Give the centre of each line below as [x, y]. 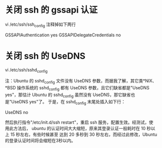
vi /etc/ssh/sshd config [26, 70]
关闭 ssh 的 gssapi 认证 [51, 10]
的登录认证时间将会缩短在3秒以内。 [40, 140]
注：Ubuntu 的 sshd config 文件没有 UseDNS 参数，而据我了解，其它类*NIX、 [81, 82]
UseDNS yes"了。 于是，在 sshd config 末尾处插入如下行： [68, 102]
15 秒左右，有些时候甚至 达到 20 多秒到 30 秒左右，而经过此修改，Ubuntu [84, 134]
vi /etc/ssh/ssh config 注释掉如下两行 [40, 25]
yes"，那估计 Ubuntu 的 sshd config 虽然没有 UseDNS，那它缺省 [68, 95]
